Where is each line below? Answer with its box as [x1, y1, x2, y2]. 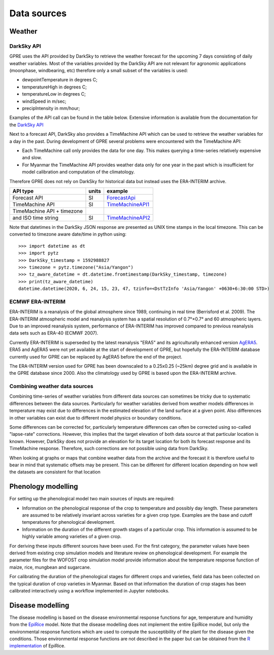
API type [12, 187, 34, 194]
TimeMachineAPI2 [107, 214, 151, 221]
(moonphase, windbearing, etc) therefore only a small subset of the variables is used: [9, 68, 188, 74]
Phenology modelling [9, 482, 78, 491]
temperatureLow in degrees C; [22, 91, 86, 97]
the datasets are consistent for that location [9, 469, 101, 475]
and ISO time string [12, 214, 58, 221]
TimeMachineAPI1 [107, 201, 150, 208]
